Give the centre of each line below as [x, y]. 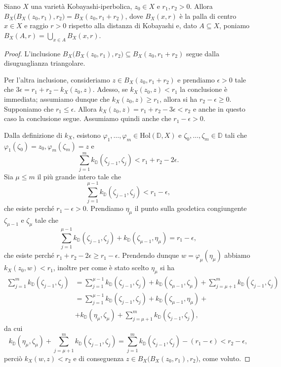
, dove [134, 16]
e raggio [36, 25]
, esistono [86, 135]
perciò [13, 358]
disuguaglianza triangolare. [45, 63]
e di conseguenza [99, 358]
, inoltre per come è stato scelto [101, 267]
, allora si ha [179, 99]
